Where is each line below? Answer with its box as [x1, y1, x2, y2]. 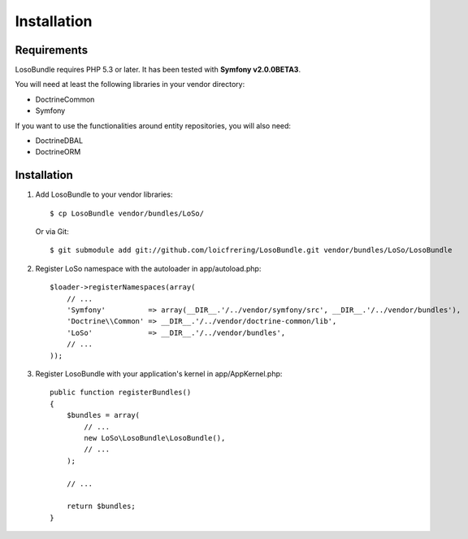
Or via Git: [35, 227, 69, 237]
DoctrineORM [35, 147, 81, 157]
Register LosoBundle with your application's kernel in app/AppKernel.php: [35, 369, 283, 378]
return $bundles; [66, 502, 136, 511]
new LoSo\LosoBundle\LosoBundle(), [84, 433, 226, 442]
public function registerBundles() [50, 388, 192, 398]
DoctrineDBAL [35, 136, 84, 146]
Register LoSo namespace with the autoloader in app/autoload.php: [35, 263, 262, 273]
